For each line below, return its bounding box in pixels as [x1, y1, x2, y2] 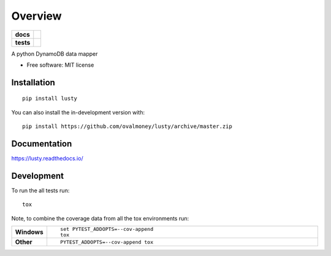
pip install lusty [22, 95, 78, 102]
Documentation [11, 138, 72, 149]
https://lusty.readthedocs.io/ [11, 155, 83, 162]
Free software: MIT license [26, 61, 94, 69]
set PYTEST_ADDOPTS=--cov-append [60, 226, 153, 233]
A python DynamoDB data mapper [11, 50, 98, 58]
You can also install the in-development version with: [11, 108, 145, 116]
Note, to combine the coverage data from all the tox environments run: [11, 214, 189, 222]
